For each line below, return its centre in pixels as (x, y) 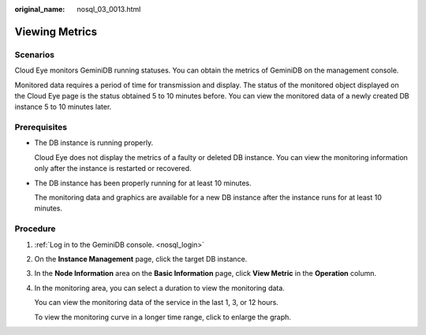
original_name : (40, 9)
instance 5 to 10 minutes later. (63, 107)
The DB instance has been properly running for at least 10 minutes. (143, 183)
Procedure (35, 229)
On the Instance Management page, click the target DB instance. (141, 259)
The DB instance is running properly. (94, 143)
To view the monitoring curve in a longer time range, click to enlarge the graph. (163, 317)
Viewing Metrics (56, 32)
